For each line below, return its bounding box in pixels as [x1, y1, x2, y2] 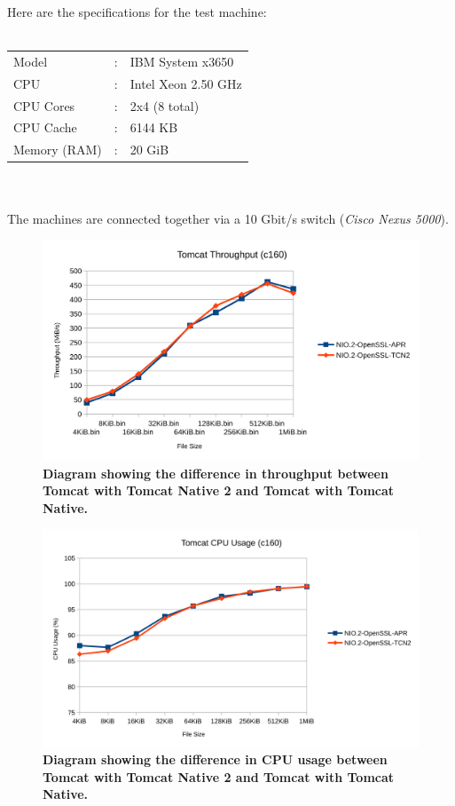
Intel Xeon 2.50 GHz [129, 74, 242, 92]
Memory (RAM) [13, 140, 102, 159]
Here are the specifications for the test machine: [7, 3, 267, 20]
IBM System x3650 [129, 51, 234, 70]
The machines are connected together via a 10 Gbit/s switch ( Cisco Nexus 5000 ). [7, 209, 449, 227]
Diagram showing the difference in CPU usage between [43, 750, 388, 769]
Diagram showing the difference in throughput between [43, 463, 388, 482]
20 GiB [129, 140, 169, 159]
